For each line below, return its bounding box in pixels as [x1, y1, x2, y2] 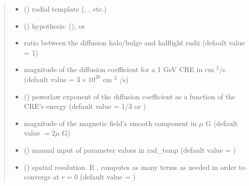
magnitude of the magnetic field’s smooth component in [24, 117, 197, 128]
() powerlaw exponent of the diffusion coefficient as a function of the [24, 91, 235, 101]
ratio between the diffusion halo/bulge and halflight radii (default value [24, 37, 245, 48]
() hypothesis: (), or [24, 20, 85, 31]
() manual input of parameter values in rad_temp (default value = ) [24, 144, 236, 155]
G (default [205, 117, 238, 128]
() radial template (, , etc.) [24, 4, 107, 14]
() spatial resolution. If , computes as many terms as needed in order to [24, 161, 245, 172]
